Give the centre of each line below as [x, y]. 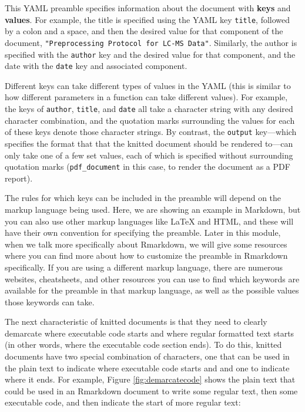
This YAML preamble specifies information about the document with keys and [148, 8]
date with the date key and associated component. [96, 66]
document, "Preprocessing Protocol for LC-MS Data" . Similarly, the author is [151, 42]
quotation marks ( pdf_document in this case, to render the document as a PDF [148, 167]
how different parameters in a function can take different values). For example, [146, 97]
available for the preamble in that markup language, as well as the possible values [152, 290]
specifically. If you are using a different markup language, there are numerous [144, 267]
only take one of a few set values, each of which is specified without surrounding [149, 155]
